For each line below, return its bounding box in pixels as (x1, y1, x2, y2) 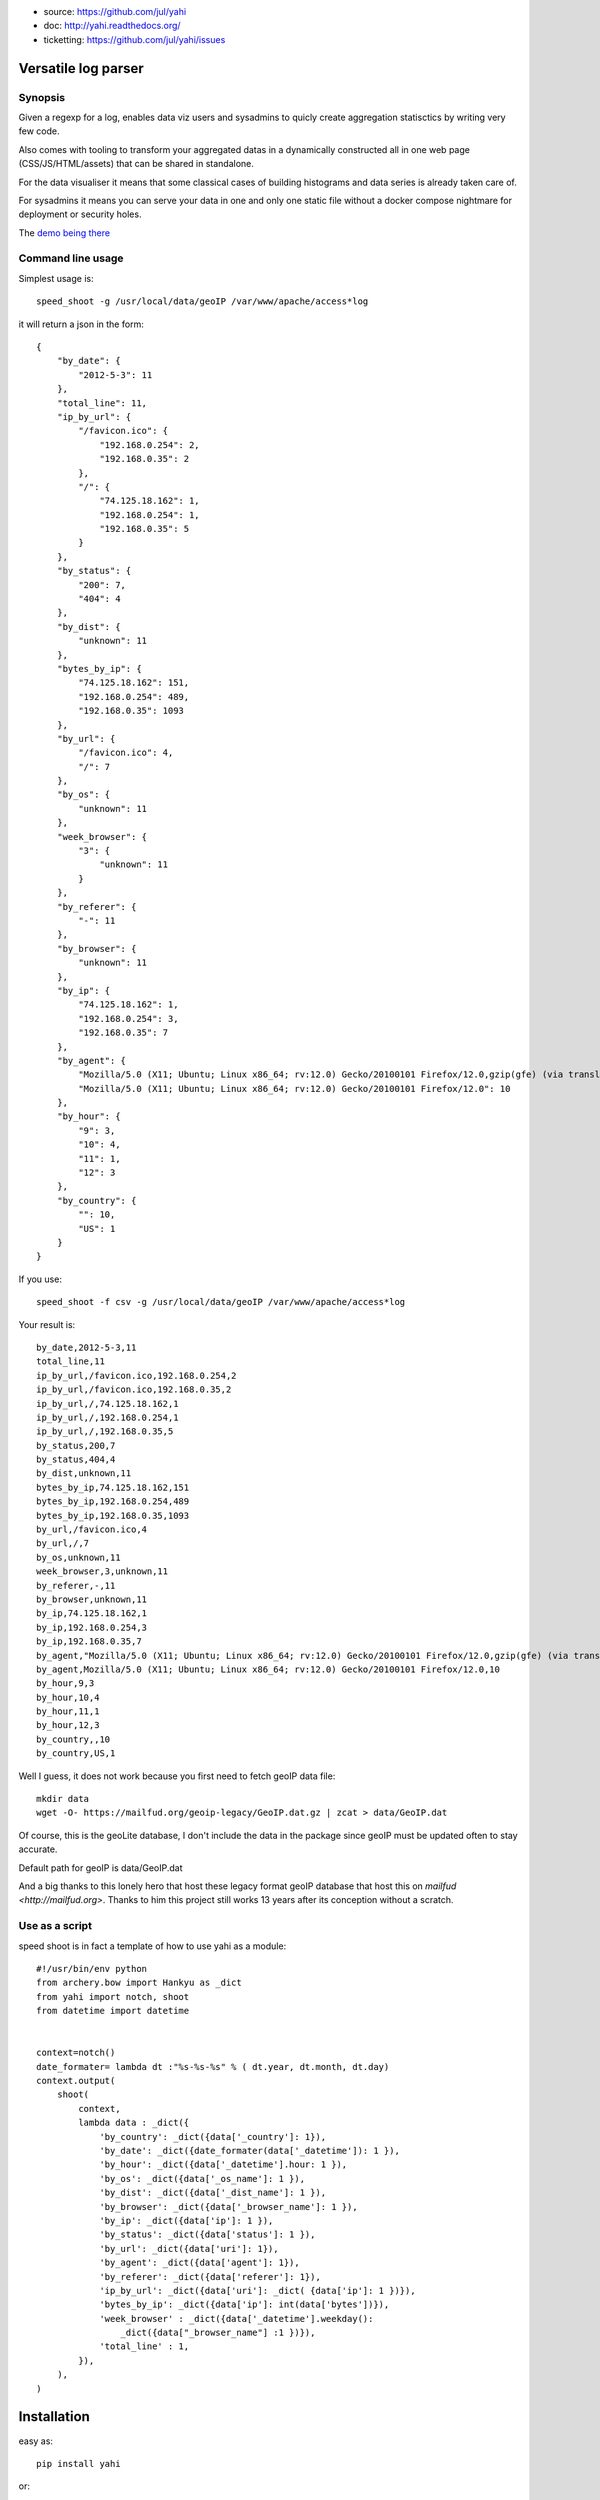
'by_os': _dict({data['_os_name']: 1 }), (99, 2173, 305, 2184)
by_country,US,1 (36, 1748, 116, 1759)
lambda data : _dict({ (78, 2117, 190, 2129)
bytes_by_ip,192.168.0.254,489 (36, 1496, 190, 1507)
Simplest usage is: (18, 272, 94, 284)
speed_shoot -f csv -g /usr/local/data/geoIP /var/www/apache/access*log (36, 1296, 406, 1308)
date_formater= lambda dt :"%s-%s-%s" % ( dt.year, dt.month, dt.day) (36, 2061, 390, 2072)
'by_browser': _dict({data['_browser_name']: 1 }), (99, 2201, 359, 2212)
